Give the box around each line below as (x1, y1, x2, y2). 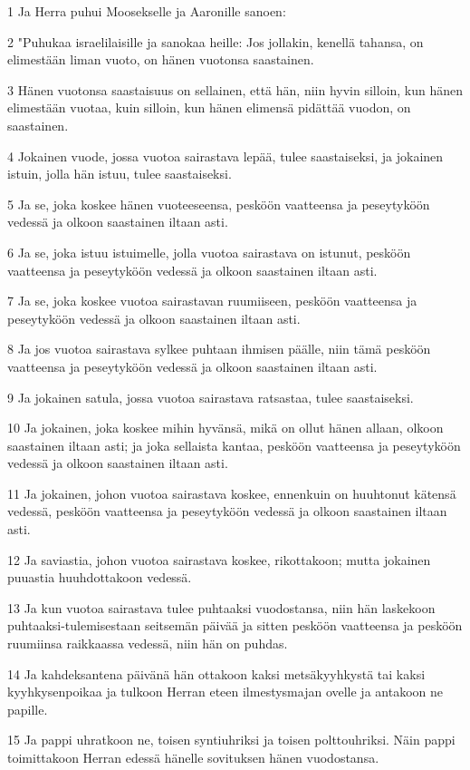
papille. (7, 699, 48, 718)
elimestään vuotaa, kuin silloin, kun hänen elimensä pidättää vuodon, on (7, 98, 411, 117)
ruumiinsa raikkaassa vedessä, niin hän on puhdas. (7, 634, 288, 653)
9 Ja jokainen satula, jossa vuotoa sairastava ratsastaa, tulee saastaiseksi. (7, 387, 414, 406)
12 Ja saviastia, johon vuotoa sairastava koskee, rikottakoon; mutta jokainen (7, 550, 431, 569)
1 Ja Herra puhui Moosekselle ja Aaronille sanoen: (7, 2, 286, 20)
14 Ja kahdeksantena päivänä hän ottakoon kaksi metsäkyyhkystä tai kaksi (7, 664, 426, 683)
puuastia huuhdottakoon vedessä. (7, 568, 192, 587)
